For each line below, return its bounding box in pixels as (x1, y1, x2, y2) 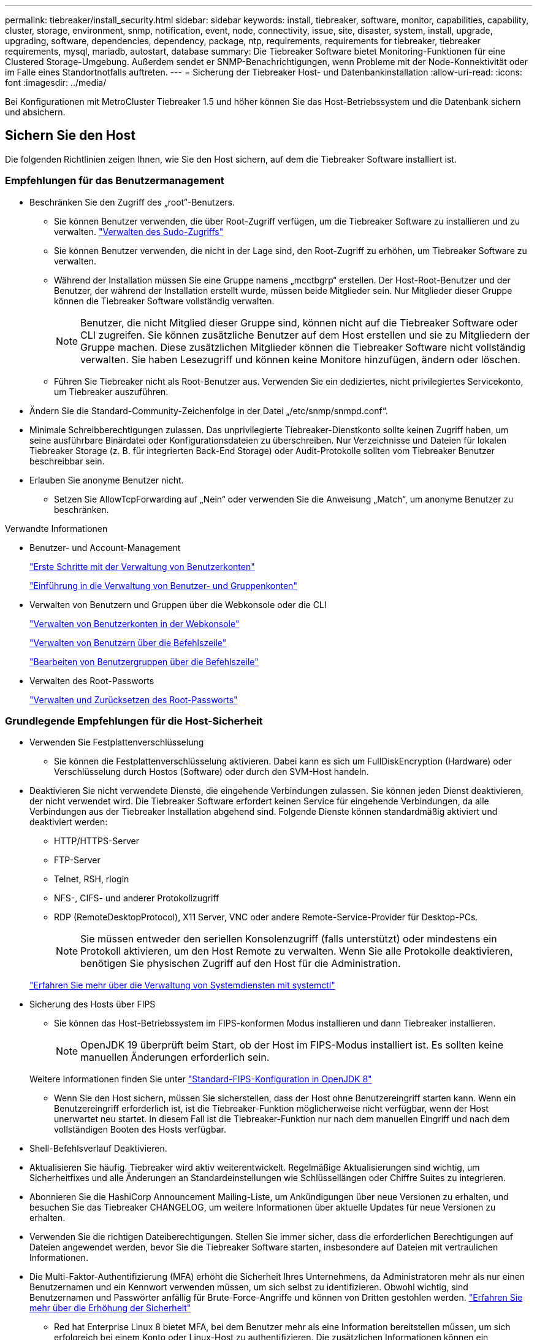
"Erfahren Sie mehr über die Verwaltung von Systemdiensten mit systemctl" (29, 980, 335, 991)
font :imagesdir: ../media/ (5, 77, 107, 88)
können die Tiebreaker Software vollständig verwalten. (54, 295, 275, 306)
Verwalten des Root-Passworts (29, 675, 154, 686)
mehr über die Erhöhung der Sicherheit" (29, 1303, 191, 1314)
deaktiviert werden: (29, 817, 108, 828)
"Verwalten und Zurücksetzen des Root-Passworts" (29, 694, 238, 705)
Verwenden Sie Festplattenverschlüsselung (29, 737, 204, 748)
